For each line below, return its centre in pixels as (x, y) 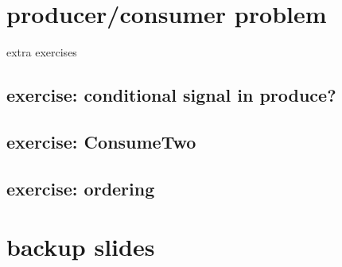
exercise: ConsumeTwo (101, 141)
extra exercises (42, 52)
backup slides (81, 247)
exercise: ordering (81, 188)
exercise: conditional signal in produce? (171, 95)
